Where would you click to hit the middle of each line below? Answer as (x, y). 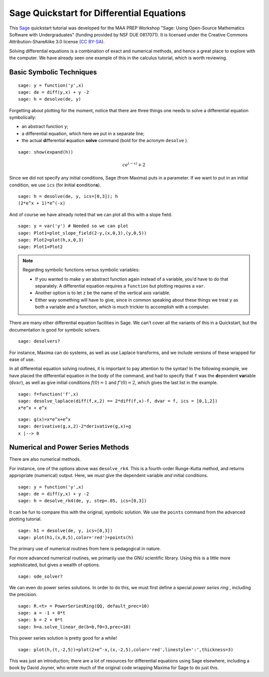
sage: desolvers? (39, 341)
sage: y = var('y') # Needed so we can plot (73, 226)
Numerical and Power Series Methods (69, 447)
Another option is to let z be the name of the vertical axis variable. (103, 293)
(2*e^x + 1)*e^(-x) (42, 203)
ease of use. (22, 359)
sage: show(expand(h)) (46, 152)
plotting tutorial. (25, 519)
